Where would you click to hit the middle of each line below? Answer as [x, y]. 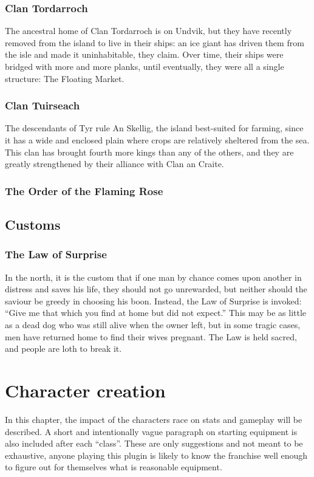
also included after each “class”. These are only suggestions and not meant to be [154, 443]
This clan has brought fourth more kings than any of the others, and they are [149, 152]
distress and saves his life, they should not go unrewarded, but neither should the [156, 289]
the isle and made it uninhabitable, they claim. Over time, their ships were [144, 54]
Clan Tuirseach [43, 105]
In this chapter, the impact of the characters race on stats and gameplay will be [154, 419]
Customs [33, 225]
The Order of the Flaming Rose [84, 190]
